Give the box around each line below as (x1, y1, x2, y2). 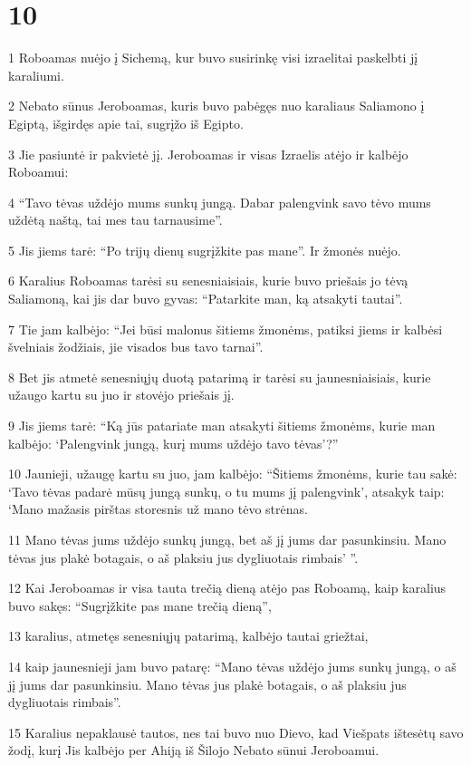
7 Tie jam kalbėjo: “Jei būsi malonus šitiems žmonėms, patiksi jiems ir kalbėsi (8, 319, 443, 338)
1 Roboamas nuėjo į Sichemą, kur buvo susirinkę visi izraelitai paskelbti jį (8, 48, 418, 67)
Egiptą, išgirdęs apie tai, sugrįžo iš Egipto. (8, 113, 244, 132)
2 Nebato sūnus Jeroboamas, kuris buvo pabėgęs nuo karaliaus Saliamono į (8, 96, 425, 115)
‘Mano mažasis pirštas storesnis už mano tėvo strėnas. (8, 499, 308, 518)
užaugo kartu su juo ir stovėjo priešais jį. (8, 385, 235, 404)
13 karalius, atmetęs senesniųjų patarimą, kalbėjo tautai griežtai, (8, 626, 369, 645)
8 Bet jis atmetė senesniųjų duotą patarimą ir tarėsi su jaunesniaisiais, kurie (8, 367, 431, 386)
